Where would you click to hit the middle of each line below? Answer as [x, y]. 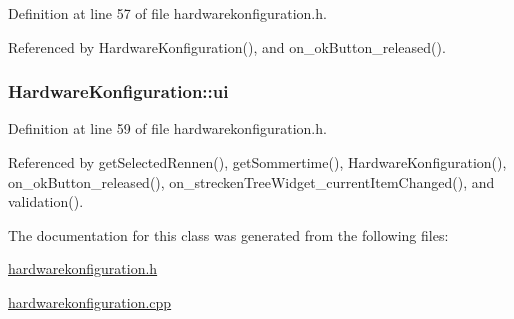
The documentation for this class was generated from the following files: [228, 234]
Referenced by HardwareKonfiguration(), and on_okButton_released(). [227, 46]
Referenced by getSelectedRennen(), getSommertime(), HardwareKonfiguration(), [257, 162]
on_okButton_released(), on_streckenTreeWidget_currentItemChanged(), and [251, 181]
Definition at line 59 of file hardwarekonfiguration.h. [167, 128]
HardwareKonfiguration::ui [118, 91]
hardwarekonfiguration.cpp [90, 301]
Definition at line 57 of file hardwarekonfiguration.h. [167, 13]
